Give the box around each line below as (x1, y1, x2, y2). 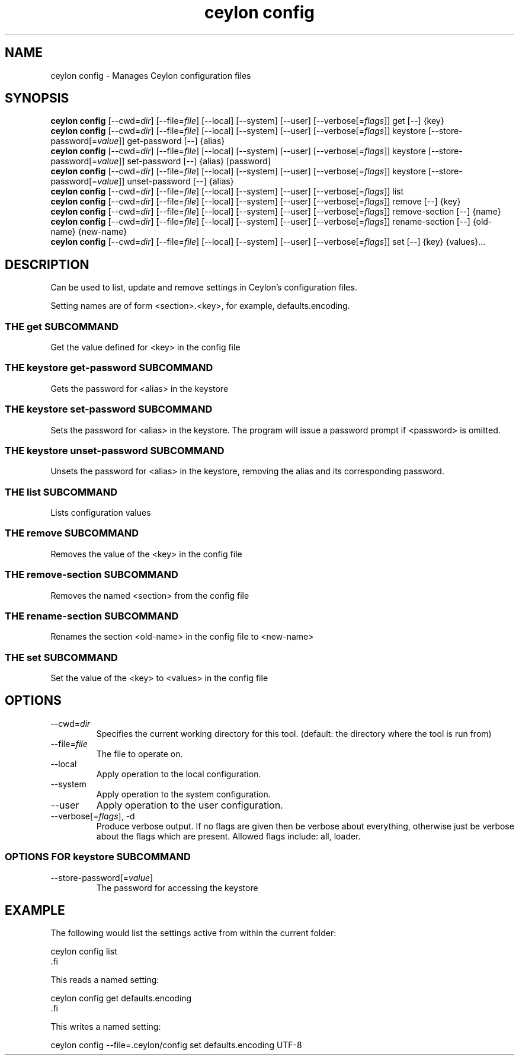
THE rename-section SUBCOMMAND (5, 609, 179, 622)
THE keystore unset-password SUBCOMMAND (5, 444, 225, 456)
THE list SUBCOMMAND (5, 486, 118, 498)
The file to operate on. (96, 748, 183, 759)
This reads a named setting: (50, 975, 159, 985)
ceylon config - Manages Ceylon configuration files (50, 70, 251, 81)
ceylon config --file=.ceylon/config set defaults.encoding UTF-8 (50, 1040, 302, 1051)
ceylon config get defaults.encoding (50, 993, 192, 1004)
